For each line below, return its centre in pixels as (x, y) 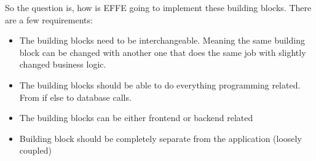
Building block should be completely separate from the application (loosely (160, 138)
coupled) (35, 150)
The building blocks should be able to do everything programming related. (160, 84)
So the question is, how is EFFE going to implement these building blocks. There (158, 7)
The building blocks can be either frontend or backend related (136, 118)
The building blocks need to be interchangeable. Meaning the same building (162, 40)
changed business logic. (63, 64)
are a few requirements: (49, 19)
